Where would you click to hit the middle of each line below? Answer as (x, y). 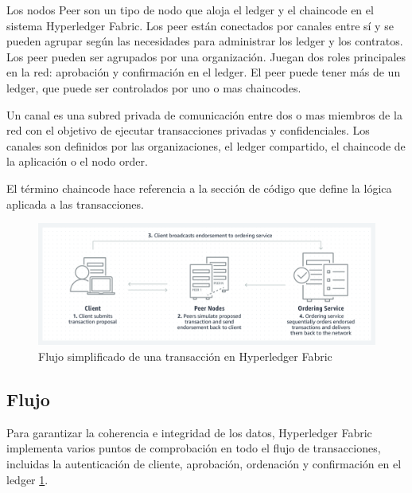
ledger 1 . (27, 479)
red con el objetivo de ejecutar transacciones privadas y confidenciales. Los (188, 130)
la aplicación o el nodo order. (77, 161)
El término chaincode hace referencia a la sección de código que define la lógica (199, 188)
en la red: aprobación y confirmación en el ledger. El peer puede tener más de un (204, 72)
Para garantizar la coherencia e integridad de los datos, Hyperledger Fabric (189, 432)
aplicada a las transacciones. (75, 203)
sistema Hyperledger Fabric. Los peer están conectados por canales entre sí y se (200, 25)
